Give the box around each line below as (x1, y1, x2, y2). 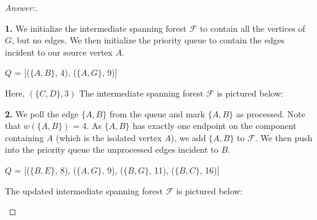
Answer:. (5, 1, 38, 13)
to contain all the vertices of (200, 21, 305, 34)
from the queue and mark (109, 107, 205, 120)
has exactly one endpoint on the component (132, 119, 297, 132)
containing (5, 131, 44, 144)
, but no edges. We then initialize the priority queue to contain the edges (12, 34, 285, 46)
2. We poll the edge (5, 107, 79, 120)
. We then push (255, 131, 313, 144)
